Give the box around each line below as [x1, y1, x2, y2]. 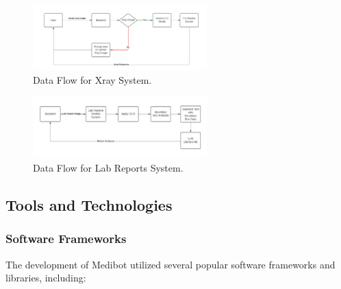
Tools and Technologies [5, 194, 173, 216]
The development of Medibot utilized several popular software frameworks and [5, 257, 336, 271]
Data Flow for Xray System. [33, 73, 152, 87]
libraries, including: [5, 270, 86, 285]
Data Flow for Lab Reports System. [33, 161, 184, 175]
